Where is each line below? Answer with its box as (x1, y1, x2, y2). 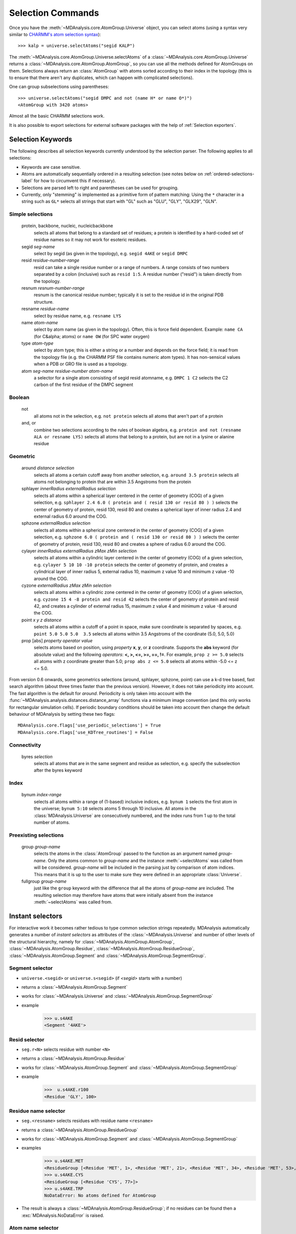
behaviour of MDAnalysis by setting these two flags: (9, 711, 115, 717)
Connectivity (9, 741, 41, 748)
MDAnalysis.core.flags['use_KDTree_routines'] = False (18, 730, 153, 735)
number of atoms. (34, 819, 70, 825)
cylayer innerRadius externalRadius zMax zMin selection (21, 548, 137, 554)
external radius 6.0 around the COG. (34, 513, 108, 519)
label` (21, 178, 33, 184)
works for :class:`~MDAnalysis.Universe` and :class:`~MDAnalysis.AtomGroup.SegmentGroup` (21, 993, 213, 999)
